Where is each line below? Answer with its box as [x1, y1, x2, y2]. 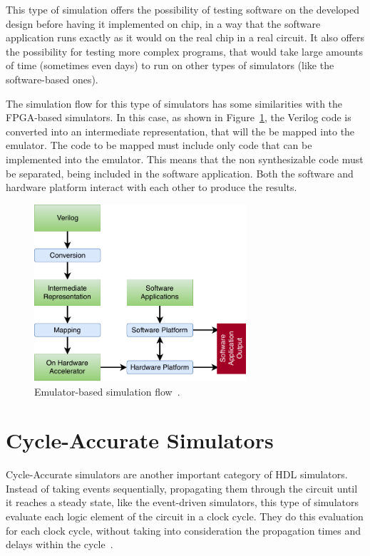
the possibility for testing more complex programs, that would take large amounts [6, 43, 364, 58]
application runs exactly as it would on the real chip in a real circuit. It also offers [6, 30, 364, 45]
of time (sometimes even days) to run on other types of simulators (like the [6, 58, 334, 73]
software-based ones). [6, 71, 98, 86]
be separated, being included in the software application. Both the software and [6, 165, 354, 180]
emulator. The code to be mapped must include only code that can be [6, 138, 312, 153]
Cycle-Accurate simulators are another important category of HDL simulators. [6, 467, 348, 482]
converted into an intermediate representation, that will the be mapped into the [6, 123, 355, 138]
